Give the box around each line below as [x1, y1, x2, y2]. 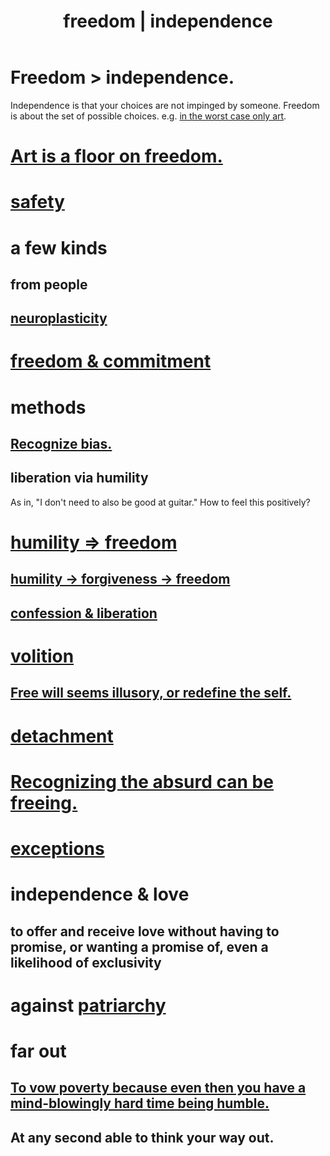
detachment [10, 725, 114, 747]
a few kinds [10, 236, 108, 259]
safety [10, 191, 65, 214]
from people [10, 276, 88, 293]
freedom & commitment [10, 350, 212, 373]
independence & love [10, 883, 190, 906]
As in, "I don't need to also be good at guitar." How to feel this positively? [10, 496, 311, 508]
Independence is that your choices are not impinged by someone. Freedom [10, 99, 320, 111]
